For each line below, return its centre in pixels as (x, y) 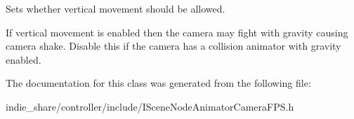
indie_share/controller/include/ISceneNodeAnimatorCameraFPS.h (150, 106)
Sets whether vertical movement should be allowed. (116, 8)
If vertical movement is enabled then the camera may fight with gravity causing (177, 32)
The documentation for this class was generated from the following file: (158, 83)
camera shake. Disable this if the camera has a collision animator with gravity (173, 46)
